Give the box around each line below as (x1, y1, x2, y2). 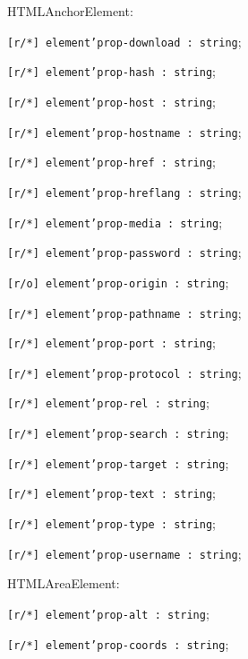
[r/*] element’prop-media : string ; (7, 212, 223, 231)
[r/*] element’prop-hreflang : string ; (7, 182, 242, 201)
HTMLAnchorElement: (7, 2, 133, 20)
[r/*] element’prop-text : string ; (7, 484, 216, 502)
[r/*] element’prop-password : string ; (7, 243, 242, 261)
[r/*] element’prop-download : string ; (7, 31, 242, 50)
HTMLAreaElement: (7, 574, 120, 593)
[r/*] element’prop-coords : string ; (7, 634, 229, 653)
